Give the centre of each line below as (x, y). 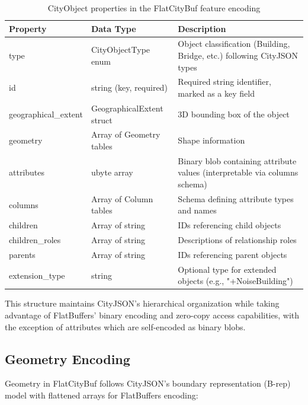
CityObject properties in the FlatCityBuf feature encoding (154, 8)
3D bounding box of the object (234, 114)
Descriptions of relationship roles (237, 240)
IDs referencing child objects (230, 225)
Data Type (113, 28)
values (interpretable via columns (238, 172)
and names (197, 210)
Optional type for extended (227, 269)
